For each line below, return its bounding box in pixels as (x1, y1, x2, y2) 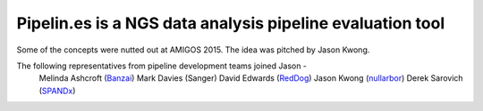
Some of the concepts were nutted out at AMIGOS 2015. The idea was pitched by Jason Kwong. (16, 44, 370, 55)
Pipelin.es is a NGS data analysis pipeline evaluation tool (16, 13, 445, 33)
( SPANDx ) (38, 85, 76, 96)
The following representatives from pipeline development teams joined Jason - (16, 60, 308, 71)
